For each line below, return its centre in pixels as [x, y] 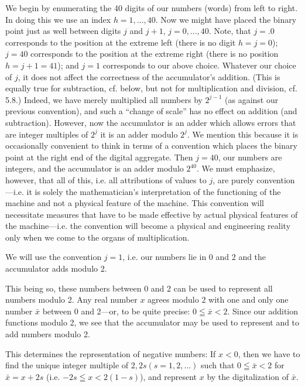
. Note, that [230, 31]
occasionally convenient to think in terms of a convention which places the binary [151, 145]
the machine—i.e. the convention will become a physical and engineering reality [148, 226]
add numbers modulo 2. [48, 334]
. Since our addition [263, 311]
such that [218, 365]
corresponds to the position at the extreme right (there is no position [155, 54]
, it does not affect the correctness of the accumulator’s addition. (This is [149, 76]
